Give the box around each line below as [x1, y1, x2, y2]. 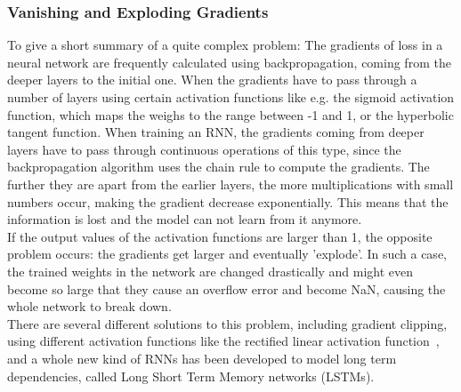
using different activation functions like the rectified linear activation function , [7, 332, 440, 350]
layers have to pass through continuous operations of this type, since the [7, 140, 401, 158]
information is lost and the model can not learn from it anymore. [7, 210, 362, 228]
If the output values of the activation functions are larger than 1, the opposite [7, 227, 433, 245]
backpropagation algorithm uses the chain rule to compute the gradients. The [7, 157, 430, 176]
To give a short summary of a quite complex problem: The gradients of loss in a [7, 36, 443, 54]
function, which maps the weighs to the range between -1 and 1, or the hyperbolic [7, 105, 454, 124]
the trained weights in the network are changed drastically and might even [7, 261, 414, 280]
